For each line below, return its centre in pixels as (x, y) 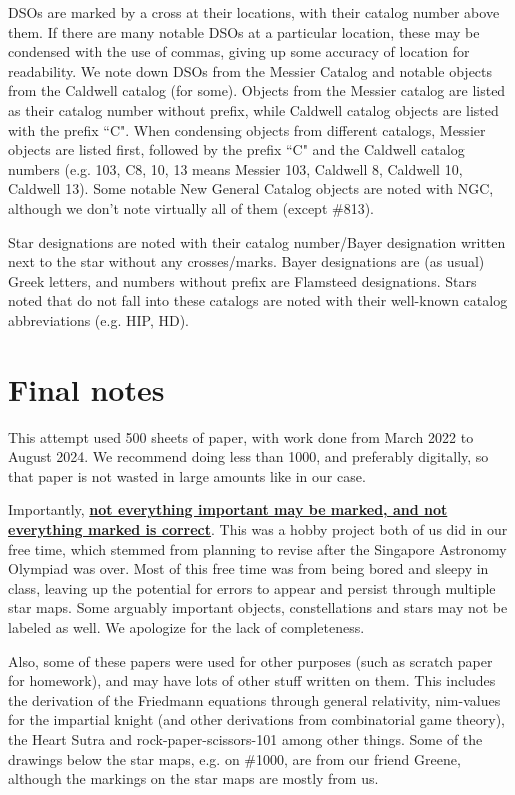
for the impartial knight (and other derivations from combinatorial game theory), (257, 719)
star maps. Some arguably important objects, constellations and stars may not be (258, 607)
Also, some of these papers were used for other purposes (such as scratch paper (250, 660)
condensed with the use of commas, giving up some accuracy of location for (239, 51)
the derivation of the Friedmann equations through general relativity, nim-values (254, 699)
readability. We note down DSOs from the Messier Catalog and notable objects (250, 70)
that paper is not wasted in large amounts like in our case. (187, 475)
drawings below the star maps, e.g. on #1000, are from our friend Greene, (234, 758)
